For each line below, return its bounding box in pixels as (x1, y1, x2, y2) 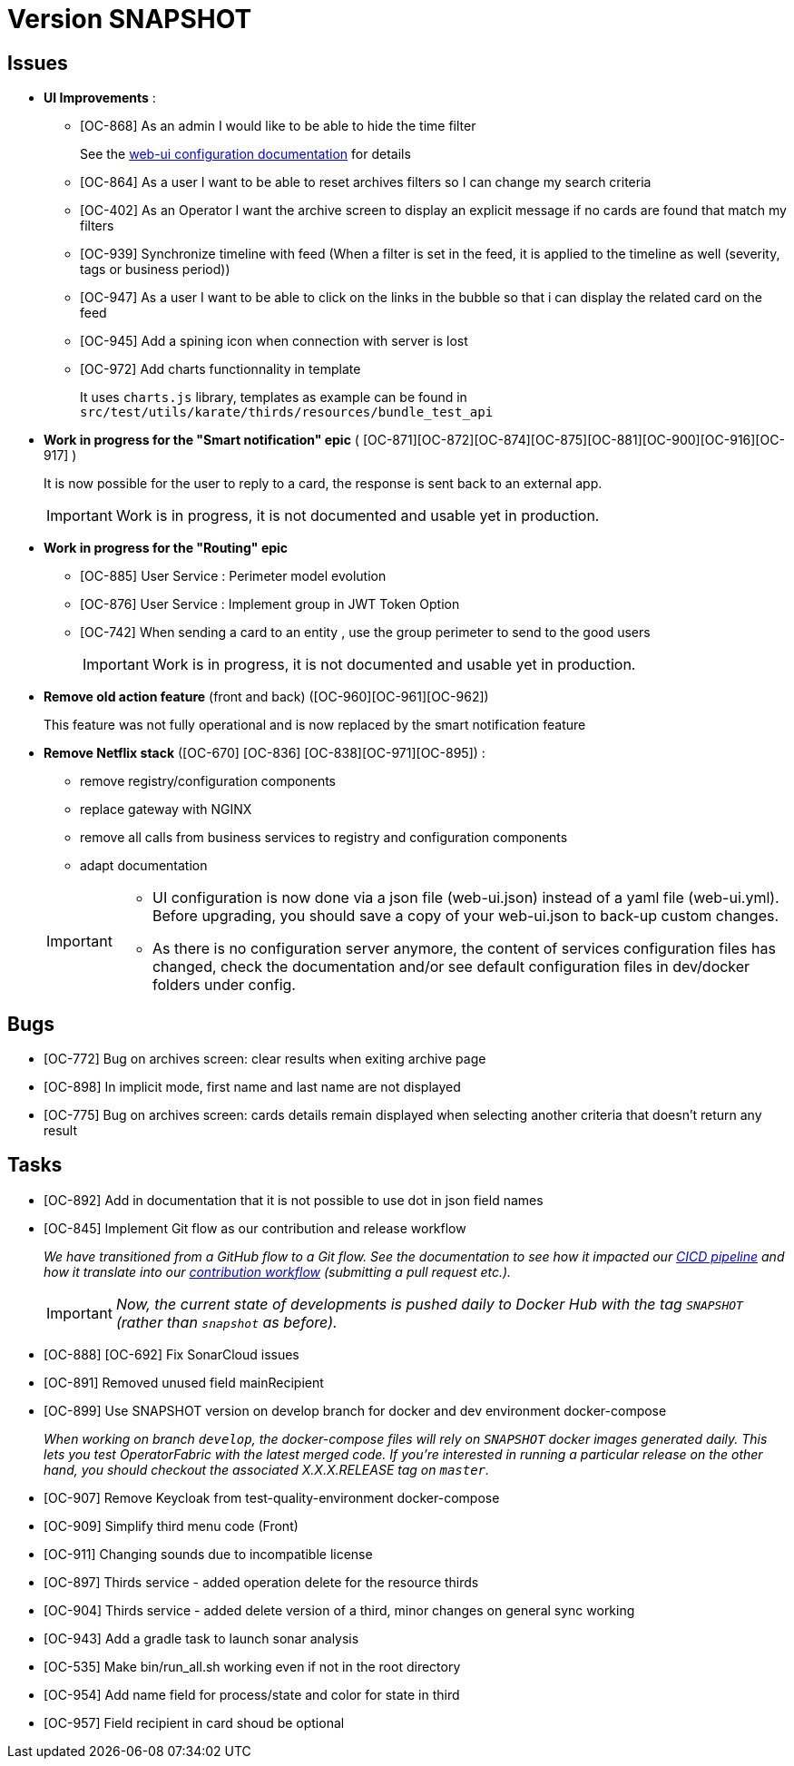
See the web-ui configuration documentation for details (80, 146, 411, 162)
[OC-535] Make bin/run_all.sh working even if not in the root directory (44, 1658, 461, 1674)
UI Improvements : (44, 90, 156, 106)
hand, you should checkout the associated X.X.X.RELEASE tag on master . (44, 1461, 490, 1477)
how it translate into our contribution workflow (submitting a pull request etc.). (44, 1263, 512, 1280)
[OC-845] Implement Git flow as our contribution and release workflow (44, 1220, 466, 1236)
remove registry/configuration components (80, 773, 337, 790)
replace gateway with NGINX (80, 801, 252, 818)
